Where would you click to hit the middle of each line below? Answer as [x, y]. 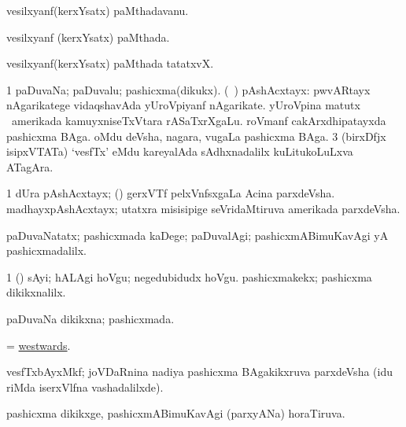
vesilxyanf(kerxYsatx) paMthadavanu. [98, 10]
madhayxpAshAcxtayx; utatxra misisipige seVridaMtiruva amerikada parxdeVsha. [203, 208]
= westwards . [39, 345]
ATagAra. [30, 166]
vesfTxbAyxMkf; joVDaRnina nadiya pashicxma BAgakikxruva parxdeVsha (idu [199, 372]
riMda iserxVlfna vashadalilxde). [85, 387]
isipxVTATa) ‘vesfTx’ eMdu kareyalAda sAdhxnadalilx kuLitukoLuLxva [180, 151]
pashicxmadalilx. [46, 250]
